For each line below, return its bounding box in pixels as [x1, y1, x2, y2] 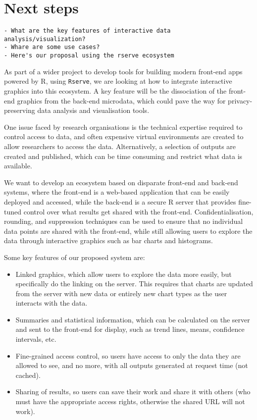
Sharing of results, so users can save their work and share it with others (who [15, 386, 251, 397]
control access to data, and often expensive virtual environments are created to [4, 131, 244, 142]
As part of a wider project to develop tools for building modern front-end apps [4, 66, 243, 76]
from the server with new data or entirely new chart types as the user [15, 288, 227, 298]
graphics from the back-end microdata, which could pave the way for [17, 95, 226, 105]
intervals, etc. [15, 334, 56, 344]
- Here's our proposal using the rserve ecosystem [4, 52, 174, 59]
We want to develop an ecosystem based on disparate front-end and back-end [4, 177, 238, 187]
